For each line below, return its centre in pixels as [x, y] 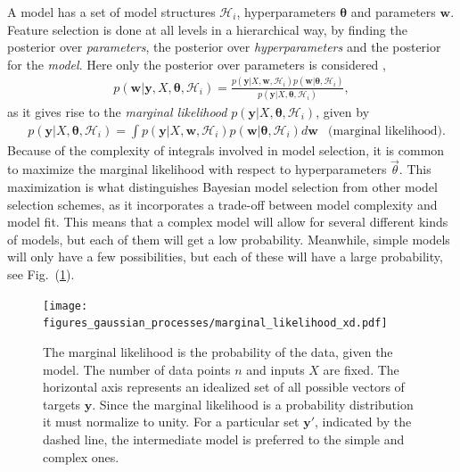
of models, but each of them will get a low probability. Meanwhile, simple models [229, 239]
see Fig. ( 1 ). [41, 274]
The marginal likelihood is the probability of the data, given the [218, 351]
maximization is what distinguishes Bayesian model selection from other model [222, 187]
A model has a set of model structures [111, 12]
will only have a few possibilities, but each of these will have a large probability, [225, 257]
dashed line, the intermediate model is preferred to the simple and [224, 439]
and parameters [393, 12]
